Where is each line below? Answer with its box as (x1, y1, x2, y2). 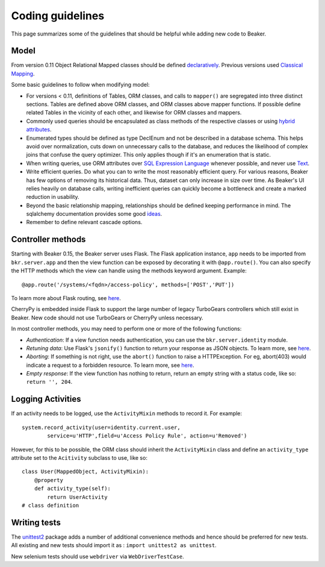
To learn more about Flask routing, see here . (11, 294, 122, 301)
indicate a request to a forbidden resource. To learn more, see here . (26, 362, 194, 369)
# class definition (22, 502, 79, 509)
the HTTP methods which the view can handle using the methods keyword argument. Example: (11, 267, 247, 274)
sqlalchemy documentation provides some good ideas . (26, 210, 162, 218)
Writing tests (11, 517, 61, 527)
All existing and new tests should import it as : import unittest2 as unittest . (11, 542, 217, 549)
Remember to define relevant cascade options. (26, 219, 143, 226)
